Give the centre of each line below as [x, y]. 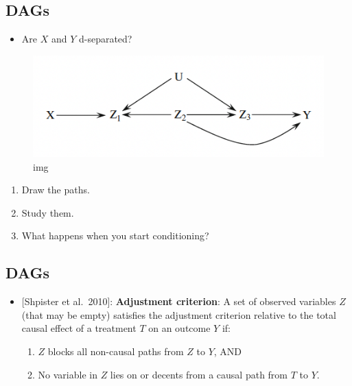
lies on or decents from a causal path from [199, 374]
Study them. [48, 212]
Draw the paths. [56, 190]
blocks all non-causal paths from [116, 351]
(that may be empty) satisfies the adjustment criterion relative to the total [179, 314]
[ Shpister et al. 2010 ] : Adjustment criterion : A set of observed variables [179, 301]
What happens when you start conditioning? [115, 236]
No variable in [68, 374]
